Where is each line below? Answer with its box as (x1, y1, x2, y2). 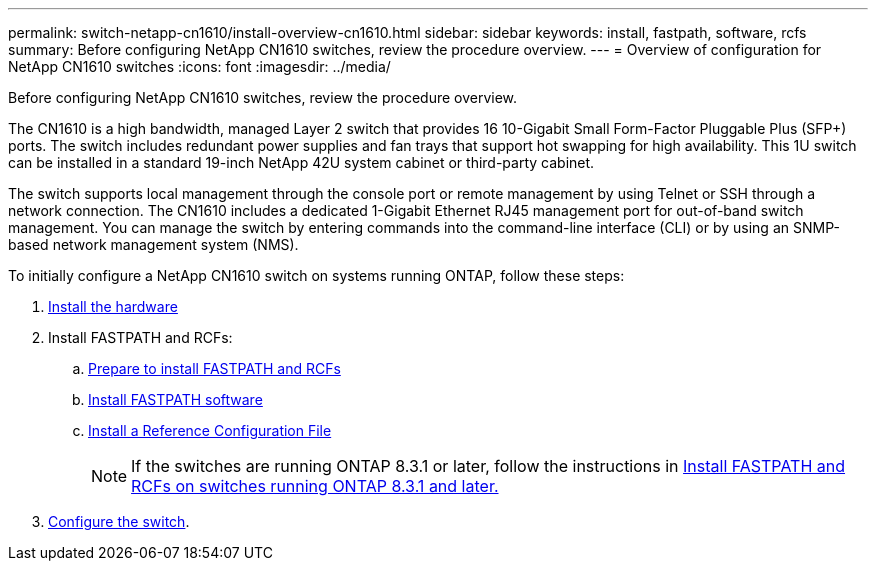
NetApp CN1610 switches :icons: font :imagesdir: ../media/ (8, 58, 391, 75)
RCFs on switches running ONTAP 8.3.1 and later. (131, 476, 499, 496)
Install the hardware (48, 298, 178, 315)
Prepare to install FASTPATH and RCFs (88, 360, 341, 377)
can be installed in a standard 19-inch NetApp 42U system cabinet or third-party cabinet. (8, 154, 595, 171)
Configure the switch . (48, 513, 190, 530)
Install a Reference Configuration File (88, 422, 332, 439)
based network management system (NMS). (8, 236, 299, 253)
